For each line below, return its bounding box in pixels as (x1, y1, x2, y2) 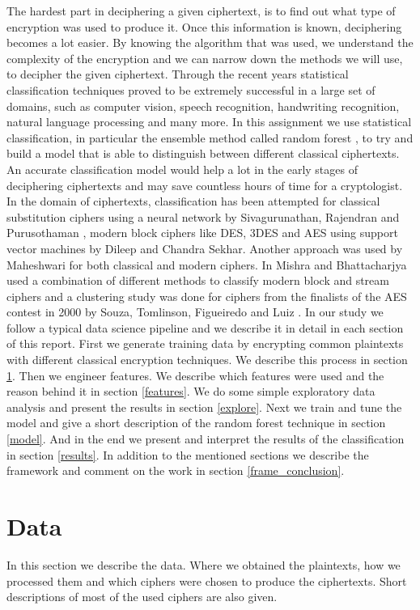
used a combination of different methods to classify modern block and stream (6, 272, 389, 289)
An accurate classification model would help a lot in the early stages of (6, 160, 358, 177)
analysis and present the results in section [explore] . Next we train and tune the (6, 398, 402, 415)
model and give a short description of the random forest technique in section (6, 414, 386, 431)
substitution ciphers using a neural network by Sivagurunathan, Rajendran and (6, 208, 400, 225)
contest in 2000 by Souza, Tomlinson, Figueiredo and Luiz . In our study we (6, 303, 384, 320)
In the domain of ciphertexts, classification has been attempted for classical (6, 193, 380, 210)
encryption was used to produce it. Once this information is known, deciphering (6, 18, 402, 35)
